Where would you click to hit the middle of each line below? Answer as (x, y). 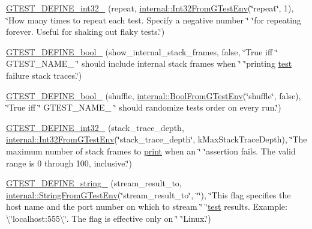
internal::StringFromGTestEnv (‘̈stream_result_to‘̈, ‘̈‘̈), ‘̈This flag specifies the (148, 194)
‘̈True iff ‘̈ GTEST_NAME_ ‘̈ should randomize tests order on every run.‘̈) (144, 107)
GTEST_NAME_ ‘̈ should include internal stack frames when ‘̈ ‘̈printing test (149, 63)
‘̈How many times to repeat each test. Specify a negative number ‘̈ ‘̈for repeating (154, 20)
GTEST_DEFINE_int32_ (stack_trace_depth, (95, 127)
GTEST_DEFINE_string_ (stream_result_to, (94, 183)
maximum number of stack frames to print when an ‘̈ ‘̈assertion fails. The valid (151, 151)
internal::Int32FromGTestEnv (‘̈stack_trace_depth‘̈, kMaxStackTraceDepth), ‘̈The (157, 139)
